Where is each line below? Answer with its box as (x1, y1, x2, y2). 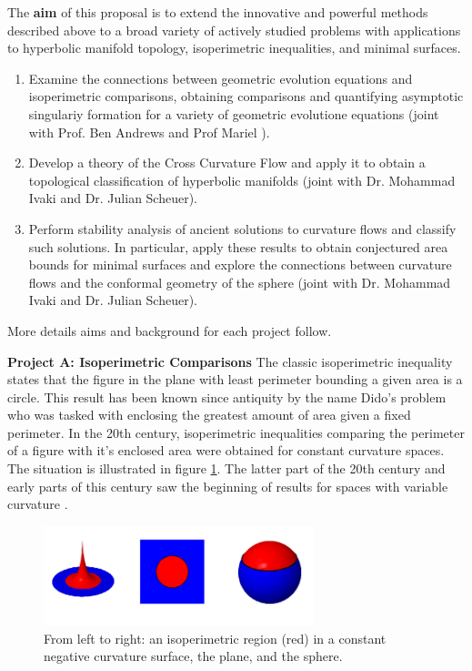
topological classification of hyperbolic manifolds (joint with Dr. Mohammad (28, 170, 456, 189)
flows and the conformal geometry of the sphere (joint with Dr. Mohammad (28, 272, 451, 291)
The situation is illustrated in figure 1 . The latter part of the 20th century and (7, 459, 446, 478)
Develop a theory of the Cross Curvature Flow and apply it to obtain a (28, 153, 426, 172)
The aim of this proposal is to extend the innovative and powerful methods (7, 3, 428, 21)
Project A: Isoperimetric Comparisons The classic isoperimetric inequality (7, 351, 453, 371)
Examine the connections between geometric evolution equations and (28, 68, 413, 87)
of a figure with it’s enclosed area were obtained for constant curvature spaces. (7, 441, 445, 460)
